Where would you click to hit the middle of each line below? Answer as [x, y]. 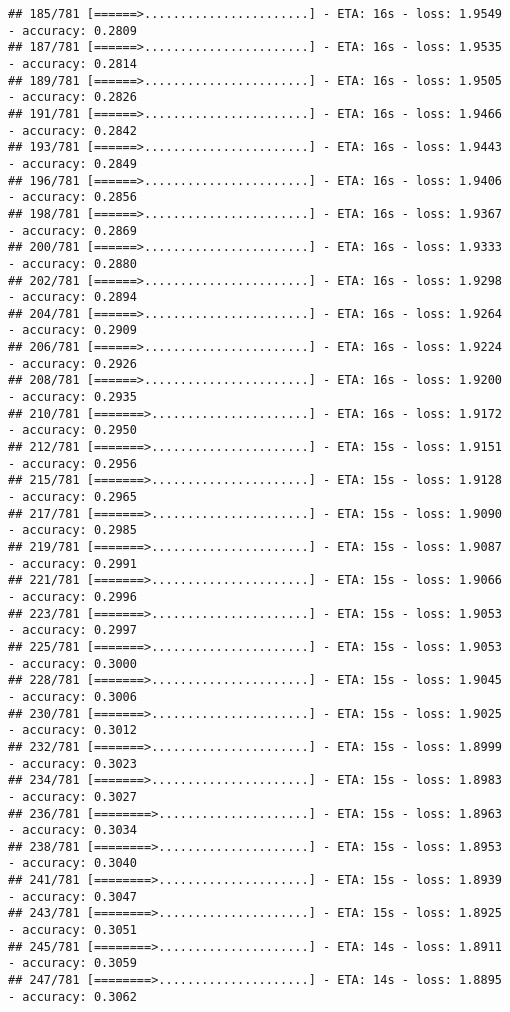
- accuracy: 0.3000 [72, 663]
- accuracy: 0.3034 [72, 830]
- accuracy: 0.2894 [72, 297]
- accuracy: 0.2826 [72, 97]
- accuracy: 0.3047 [72, 896]
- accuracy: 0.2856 [72, 197]
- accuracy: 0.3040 [72, 863]
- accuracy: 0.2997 [72, 630]
